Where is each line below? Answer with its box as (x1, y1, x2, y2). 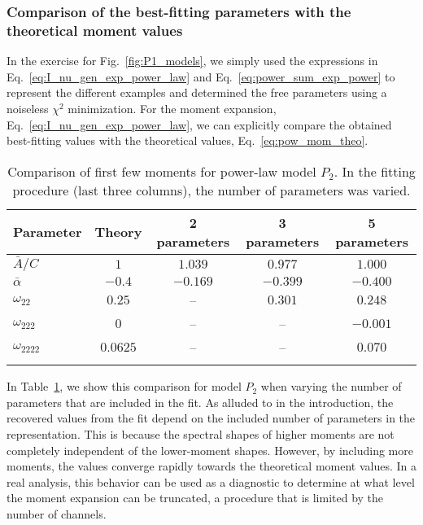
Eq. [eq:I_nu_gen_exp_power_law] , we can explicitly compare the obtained (7, 116, 392, 133)
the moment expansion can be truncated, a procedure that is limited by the (7, 489, 384, 506)
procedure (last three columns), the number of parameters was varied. (12, 180, 411, 199)
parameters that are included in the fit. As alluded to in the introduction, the (7, 393, 394, 410)
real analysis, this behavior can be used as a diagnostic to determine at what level (7, 473, 415, 490)
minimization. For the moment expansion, (68, 99, 277, 116)
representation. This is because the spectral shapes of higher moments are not (7, 426, 395, 443)
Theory (94, 222, 142, 242)
